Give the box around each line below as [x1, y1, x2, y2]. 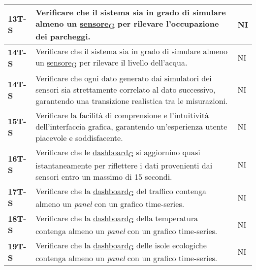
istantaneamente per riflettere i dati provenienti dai [35, 159, 213, 171]
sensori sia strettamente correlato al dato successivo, [35, 84, 216, 96]
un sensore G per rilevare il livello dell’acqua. [35, 57, 188, 70]
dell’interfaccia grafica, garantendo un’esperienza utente [35, 121, 227, 133]
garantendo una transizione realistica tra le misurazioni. [35, 95, 228, 107]
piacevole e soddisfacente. [35, 132, 123, 144]
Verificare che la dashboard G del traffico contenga [35, 185, 206, 198]
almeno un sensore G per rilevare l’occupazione [35, 18, 219, 31]
